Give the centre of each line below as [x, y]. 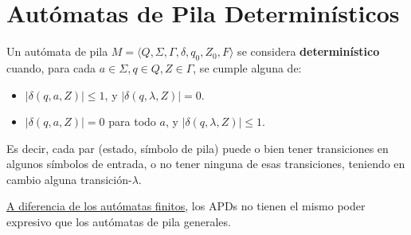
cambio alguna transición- [69, 179]
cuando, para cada [51, 67]
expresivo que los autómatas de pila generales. [119, 222]
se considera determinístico [309, 51]
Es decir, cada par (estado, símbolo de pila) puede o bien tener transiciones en [198, 148]
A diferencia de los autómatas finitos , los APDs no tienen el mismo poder [186, 206]
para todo [132, 121]
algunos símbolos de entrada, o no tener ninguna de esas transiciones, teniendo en [206, 164]
